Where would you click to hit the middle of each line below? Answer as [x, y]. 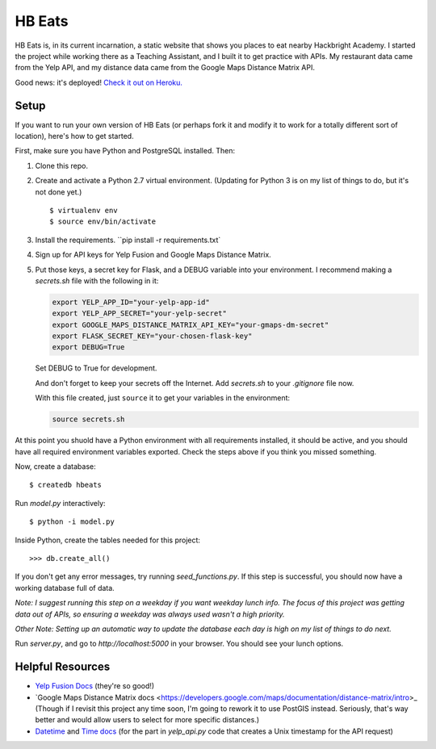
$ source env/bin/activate [103, 222]
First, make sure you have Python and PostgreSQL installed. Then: [125, 151]
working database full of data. [65, 588]
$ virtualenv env [84, 210]
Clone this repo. [62, 165]
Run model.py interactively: [60, 503]
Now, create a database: [55, 466]
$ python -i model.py [72, 522]
